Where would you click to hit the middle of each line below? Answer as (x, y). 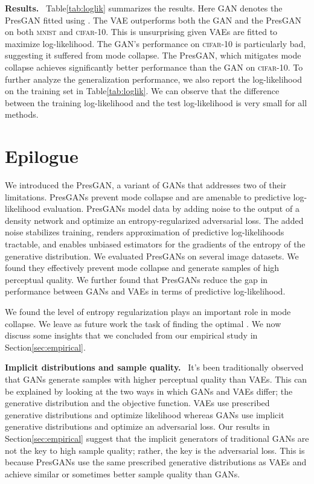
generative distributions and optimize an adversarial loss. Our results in (137, 426)
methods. (22, 114)
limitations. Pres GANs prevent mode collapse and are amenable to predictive (148, 196)
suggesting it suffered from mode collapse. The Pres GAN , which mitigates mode (153, 55)
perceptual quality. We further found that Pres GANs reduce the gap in (136, 279)
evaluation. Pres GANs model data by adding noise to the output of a (171, 209)
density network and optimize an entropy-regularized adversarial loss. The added (154, 220)
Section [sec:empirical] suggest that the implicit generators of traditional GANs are (157, 438)
